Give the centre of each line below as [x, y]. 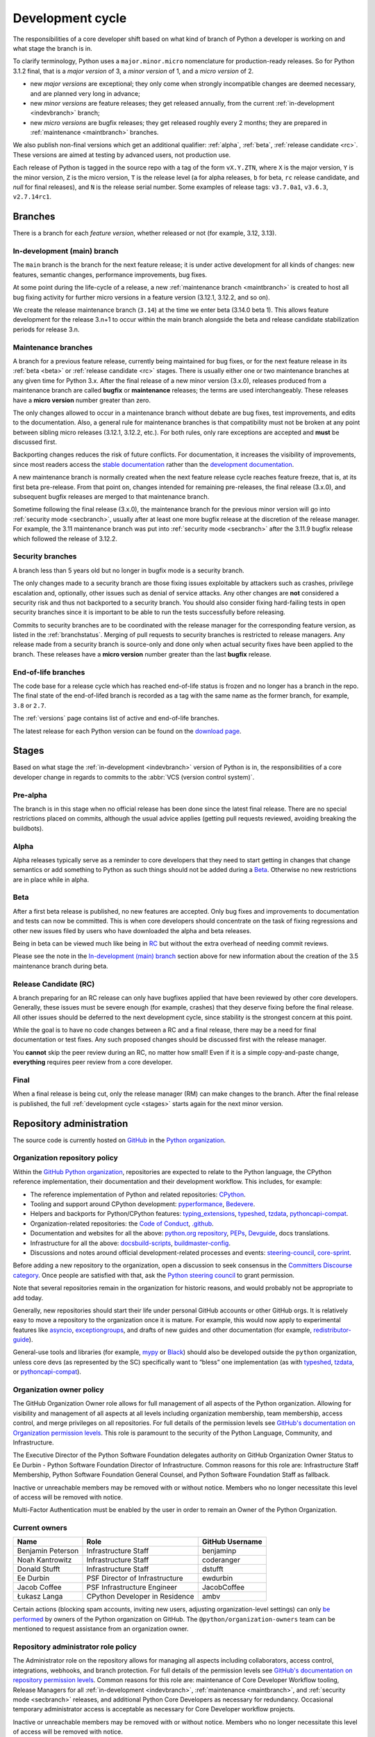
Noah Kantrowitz [44, 1560]
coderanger [221, 1560]
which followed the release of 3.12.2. [65, 538]
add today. [28, 1298]
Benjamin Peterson [48, 1551]
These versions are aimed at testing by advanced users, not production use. [122, 155]
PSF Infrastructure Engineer [132, 1588]
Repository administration [70, 1123]
